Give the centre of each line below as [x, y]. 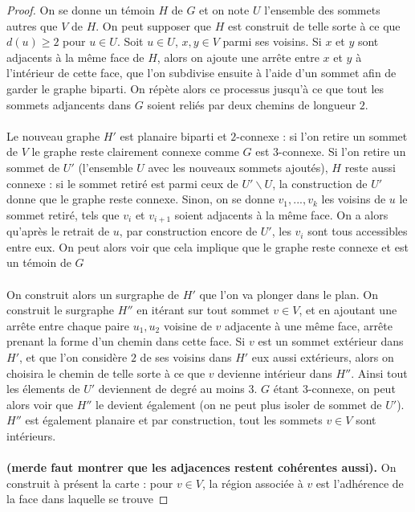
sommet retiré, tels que [63, 214]
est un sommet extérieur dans [331, 341]
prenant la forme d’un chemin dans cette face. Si [126, 341]
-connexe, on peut [352, 389]
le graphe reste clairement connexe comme [135, 152]
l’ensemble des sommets [322, 10]
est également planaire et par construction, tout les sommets [174, 420]
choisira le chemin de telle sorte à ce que [106, 373]
